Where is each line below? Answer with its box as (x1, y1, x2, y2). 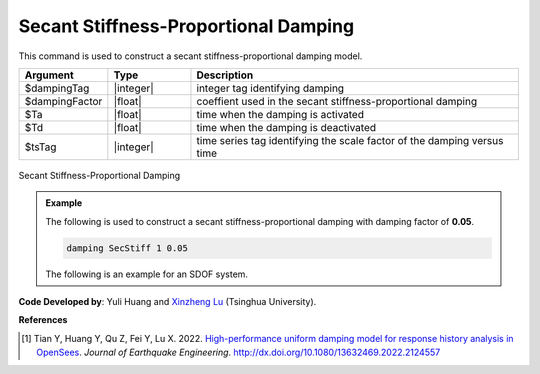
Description (196, 68, 254, 82)
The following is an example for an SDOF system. (45, 268, 249, 280)
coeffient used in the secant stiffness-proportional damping (196, 94, 478, 108)
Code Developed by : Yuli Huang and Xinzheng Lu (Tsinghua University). (18, 296, 317, 308)
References (18, 314, 68, 326)
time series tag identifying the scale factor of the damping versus (196, 133, 504, 147)
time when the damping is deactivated (196, 120, 377, 134)
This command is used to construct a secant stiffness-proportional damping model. (18, 50, 363, 62)
